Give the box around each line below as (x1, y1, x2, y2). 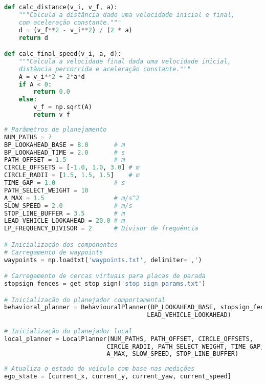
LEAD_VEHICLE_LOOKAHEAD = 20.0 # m (4, 217, 125, 225)
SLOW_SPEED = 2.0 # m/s (4, 202, 132, 209)
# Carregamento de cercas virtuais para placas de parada (4, 272, 206, 280)
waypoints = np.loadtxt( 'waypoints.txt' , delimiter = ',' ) (4, 256, 202, 264)
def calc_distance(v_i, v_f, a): (4, 4, 118, 11)
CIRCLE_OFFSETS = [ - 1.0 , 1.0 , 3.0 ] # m (4, 164, 140, 172)
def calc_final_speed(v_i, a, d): (4, 50, 122, 58)
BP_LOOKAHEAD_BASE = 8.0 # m (4, 141, 125, 148)
